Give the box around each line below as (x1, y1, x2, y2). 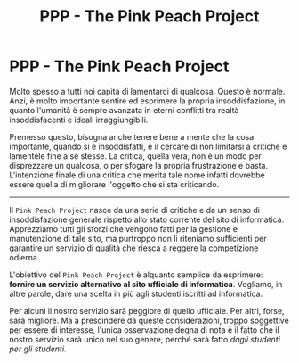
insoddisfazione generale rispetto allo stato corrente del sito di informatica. (9, 214, 285, 225)
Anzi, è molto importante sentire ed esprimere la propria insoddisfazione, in (9, 95, 286, 106)
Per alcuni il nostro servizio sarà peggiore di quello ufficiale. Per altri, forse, (9, 305, 285, 316)
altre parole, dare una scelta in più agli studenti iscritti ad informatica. (9, 288, 263, 299)
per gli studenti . (9, 343, 67, 354)
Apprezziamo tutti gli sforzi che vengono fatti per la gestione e (9, 223, 238, 234)
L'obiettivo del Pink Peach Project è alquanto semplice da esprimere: (9, 269, 263, 280)
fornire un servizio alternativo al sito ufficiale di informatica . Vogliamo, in (9, 278, 283, 289)
